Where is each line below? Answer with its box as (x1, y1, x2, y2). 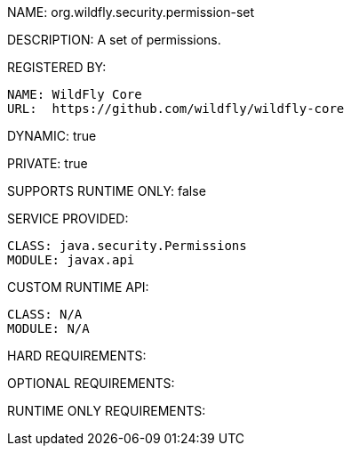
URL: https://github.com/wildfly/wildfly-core (7, 101, 345, 116)
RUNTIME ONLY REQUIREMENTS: (7, 403, 206, 418)
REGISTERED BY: (7, 60, 107, 75)
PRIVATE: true (7, 156, 88, 171)
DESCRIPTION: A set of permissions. (7, 32, 221, 47)
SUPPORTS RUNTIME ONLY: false (7, 183, 206, 198)
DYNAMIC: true (7, 128, 97, 143)
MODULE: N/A (7, 321, 90, 336)
